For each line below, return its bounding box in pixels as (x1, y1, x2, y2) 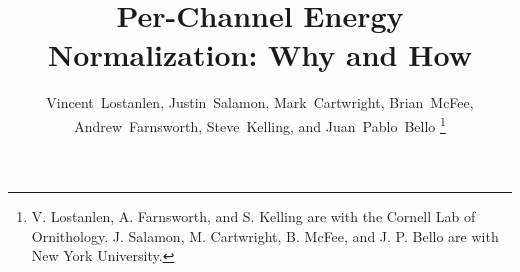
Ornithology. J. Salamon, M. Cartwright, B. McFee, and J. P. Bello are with (31, 225, 499, 246)
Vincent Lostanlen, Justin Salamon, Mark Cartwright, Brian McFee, (46, 92, 474, 113)
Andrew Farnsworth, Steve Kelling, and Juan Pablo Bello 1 (74, 112, 446, 136)
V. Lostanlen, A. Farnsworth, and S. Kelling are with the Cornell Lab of (31, 206, 476, 227)
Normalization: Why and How (48, 34, 472, 75)
